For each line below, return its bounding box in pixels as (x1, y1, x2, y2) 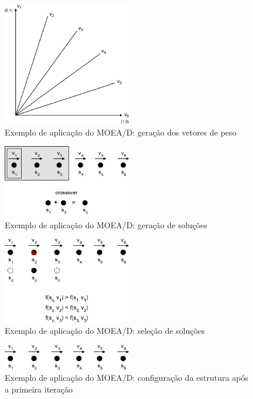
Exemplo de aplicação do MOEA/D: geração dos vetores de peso (5, 126, 237, 138)
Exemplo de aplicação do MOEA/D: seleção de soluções (5, 324, 205, 337)
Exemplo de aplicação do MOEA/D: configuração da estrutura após (5, 371, 248, 384)
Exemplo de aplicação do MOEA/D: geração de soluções (5, 218, 207, 231)
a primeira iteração (5, 383, 73, 395)
